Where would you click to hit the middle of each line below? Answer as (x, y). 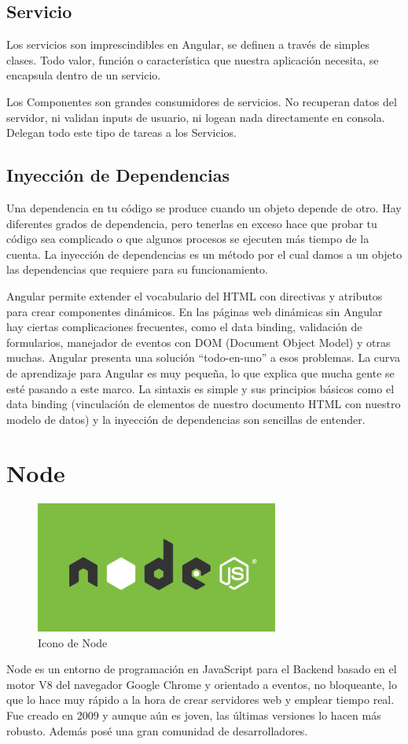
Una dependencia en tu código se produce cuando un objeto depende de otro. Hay (204, 207)
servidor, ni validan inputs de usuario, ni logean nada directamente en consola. (196, 117)
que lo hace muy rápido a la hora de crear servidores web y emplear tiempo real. (200, 700)
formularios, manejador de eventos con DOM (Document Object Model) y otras (198, 342)
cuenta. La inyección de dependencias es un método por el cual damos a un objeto (204, 254)
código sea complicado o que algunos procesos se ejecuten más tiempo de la (188, 239)
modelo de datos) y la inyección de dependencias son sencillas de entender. (186, 419)
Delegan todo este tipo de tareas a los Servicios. (121, 133)
